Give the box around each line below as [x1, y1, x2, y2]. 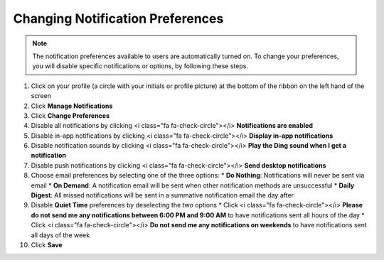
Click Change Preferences [31, 111, 110, 120]
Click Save [31, 240, 63, 249]
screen [31, 92, 52, 100]
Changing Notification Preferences [13, 11, 224, 26]
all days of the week [31, 231, 90, 239]
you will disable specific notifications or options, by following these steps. [32, 62, 249, 70]
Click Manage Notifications [31, 102, 113, 110]
